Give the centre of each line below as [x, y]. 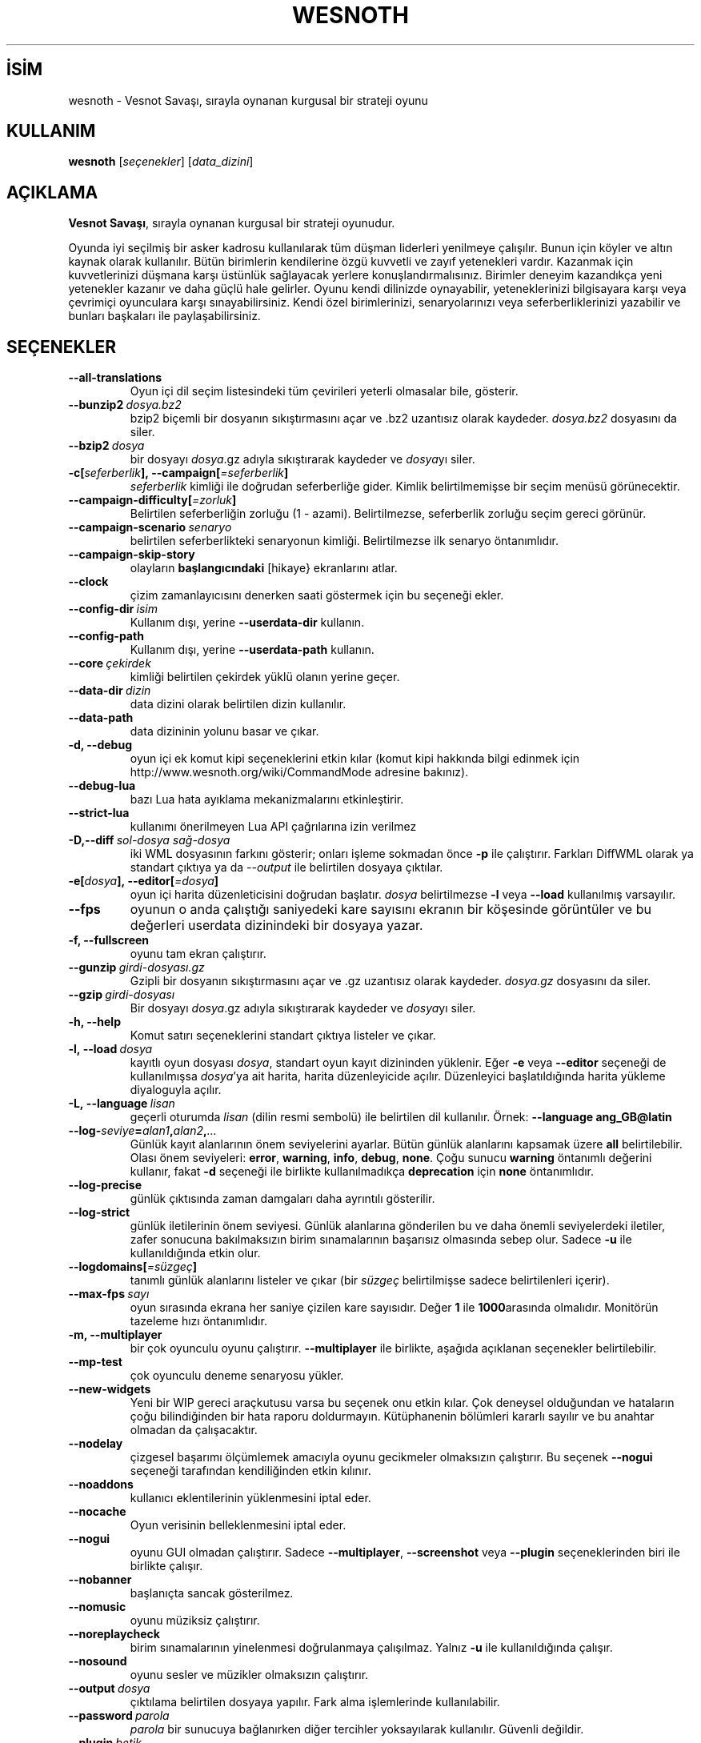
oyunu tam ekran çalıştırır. [198, 954]
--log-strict [99, 1212]
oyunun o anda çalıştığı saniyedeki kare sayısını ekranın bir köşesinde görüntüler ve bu [391, 910]
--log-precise [105, 1185]
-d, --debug [100, 745]
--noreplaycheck [114, 1634]
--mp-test [95, 1362]
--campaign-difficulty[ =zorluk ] [152, 500]
